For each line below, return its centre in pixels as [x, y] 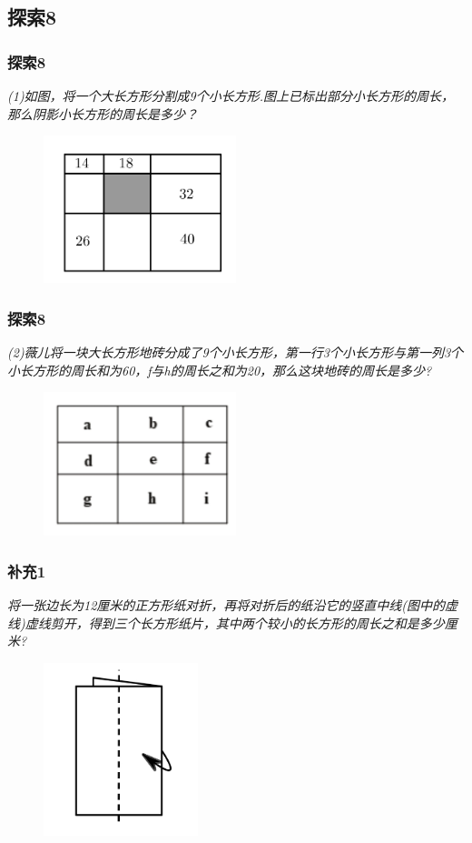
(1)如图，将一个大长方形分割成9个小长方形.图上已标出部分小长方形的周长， [231, 95]
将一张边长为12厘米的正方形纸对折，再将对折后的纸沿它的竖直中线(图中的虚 [233, 605]
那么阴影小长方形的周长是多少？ [103, 113]
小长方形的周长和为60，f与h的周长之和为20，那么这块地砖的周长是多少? [220, 370]
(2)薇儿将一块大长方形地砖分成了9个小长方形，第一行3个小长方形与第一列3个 [236, 352]
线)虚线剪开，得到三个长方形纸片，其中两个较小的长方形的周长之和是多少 [226, 622]
